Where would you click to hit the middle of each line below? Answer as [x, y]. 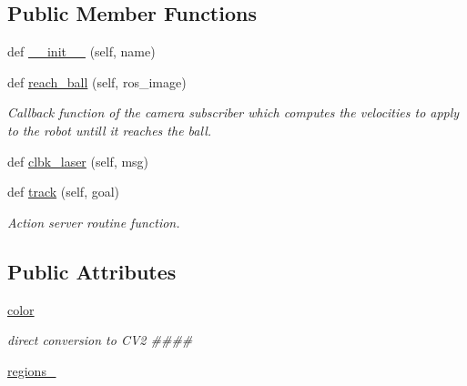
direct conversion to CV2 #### [100, 340]
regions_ [32, 370]
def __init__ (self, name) [81, 51]
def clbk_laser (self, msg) [78, 161]
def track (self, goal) [64, 192]
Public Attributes [92, 271]
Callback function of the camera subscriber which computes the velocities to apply [233, 112]
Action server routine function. [94, 222]
